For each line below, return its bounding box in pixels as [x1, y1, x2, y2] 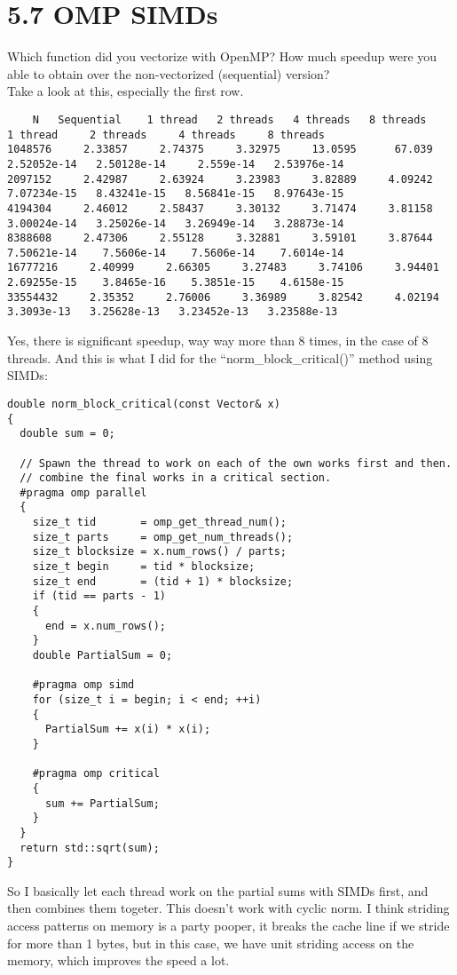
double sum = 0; [20, 427, 115, 440]
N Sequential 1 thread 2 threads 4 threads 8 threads [32, 113, 427, 126]
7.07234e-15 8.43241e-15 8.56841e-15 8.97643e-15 [7, 187, 344, 201]
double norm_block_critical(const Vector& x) [7, 397, 280, 410]
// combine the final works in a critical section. [20, 472, 332, 485]
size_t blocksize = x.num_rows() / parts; [32, 545, 287, 559]
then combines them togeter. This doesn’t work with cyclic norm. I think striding [7, 899, 450, 917]
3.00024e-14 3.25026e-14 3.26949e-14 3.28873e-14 [7, 217, 344, 230]
